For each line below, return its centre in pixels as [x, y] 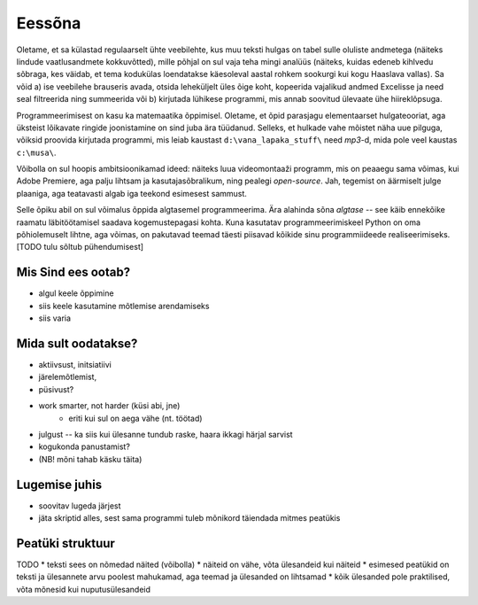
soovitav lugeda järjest [80, 506]
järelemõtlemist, [68, 377]
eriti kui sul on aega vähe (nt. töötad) [135, 418]
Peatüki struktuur [66, 543]
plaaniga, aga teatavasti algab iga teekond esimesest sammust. [132, 193]
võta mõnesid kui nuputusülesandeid [83, 589]
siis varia [54, 318]
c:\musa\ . [36, 152]
